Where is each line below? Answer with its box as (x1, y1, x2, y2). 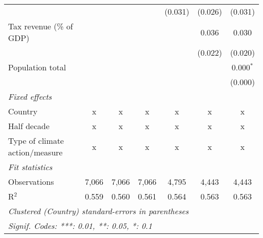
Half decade (8, 120, 50, 132)
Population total (8, 61, 66, 73)
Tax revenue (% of (8, 20, 73, 32)
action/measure (8, 146, 63, 158)
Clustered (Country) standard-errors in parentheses (8, 205, 189, 217)
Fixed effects (8, 91, 52, 102)
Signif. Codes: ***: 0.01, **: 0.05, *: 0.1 (8, 220, 152, 231)
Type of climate (8, 135, 64, 146)
